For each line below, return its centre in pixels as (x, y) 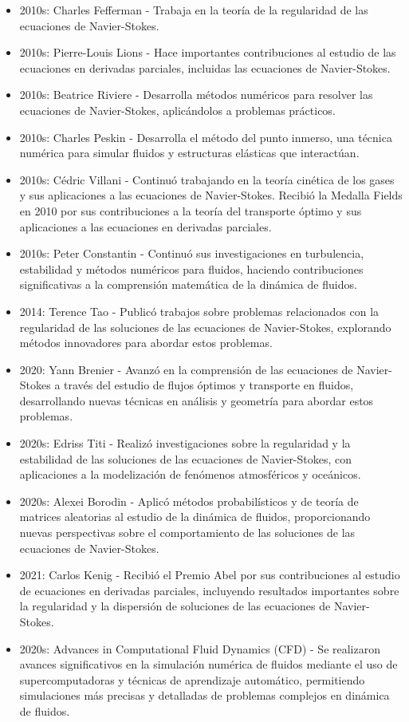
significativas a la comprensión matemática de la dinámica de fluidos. (188, 284)
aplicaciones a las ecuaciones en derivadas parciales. (146, 226)
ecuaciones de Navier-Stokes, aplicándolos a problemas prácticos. (177, 110)
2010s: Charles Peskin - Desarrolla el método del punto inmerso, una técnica (206, 137)
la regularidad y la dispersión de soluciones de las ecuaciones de (175, 606)
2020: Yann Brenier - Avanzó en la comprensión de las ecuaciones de (186, 369)
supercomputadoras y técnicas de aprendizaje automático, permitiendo (192, 679)
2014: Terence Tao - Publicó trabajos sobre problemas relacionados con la (199, 311)
